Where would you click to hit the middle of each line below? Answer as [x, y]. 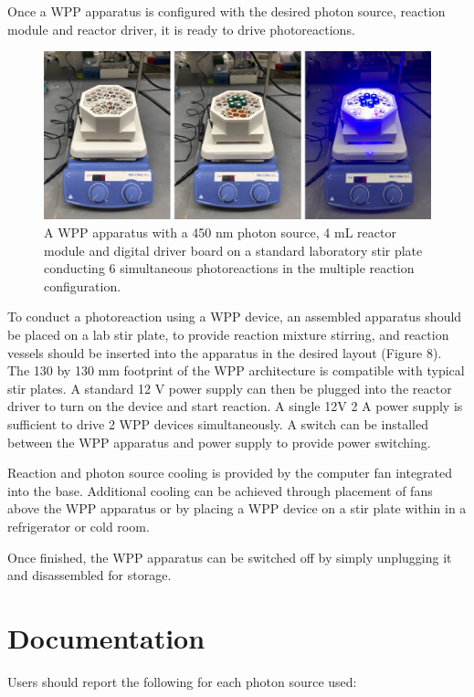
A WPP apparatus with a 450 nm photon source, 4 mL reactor [220, 232]
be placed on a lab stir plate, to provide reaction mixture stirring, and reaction [228, 334]
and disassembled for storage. [90, 575]
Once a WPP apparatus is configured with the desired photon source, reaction [226, 11]
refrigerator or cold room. [79, 526]
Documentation [106, 637]
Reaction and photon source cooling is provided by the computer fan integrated [230, 473]
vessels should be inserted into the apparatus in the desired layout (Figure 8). [225, 352]
